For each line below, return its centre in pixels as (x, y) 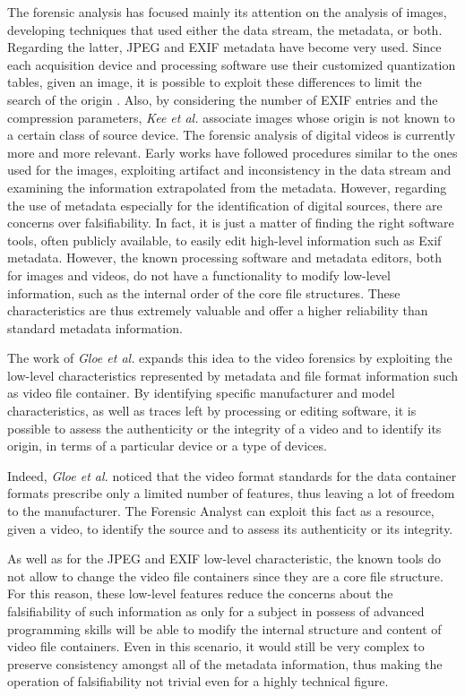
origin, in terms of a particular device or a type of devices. (167, 446)
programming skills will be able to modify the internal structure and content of (224, 628)
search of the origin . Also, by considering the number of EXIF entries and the (223, 99)
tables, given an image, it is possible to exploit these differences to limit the (215, 82)
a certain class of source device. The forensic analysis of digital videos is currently (232, 135)
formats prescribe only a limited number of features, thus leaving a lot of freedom (231, 493)
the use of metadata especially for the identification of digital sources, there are (225, 205)
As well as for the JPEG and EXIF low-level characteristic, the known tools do (224, 559)
